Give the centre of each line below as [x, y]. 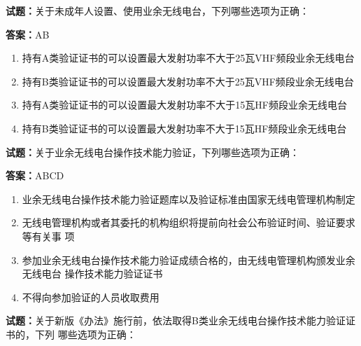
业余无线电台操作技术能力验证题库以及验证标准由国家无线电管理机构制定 [189, 199]
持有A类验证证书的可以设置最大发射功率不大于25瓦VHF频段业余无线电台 [188, 58]
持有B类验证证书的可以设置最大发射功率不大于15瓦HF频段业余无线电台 [184, 128]
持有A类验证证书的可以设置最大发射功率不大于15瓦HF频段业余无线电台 [184, 105]
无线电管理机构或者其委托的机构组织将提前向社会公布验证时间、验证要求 [189, 222]
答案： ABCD [35, 175]
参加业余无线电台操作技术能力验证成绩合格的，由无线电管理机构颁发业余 [189, 259]
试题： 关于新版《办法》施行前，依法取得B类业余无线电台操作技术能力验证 [176, 320]
